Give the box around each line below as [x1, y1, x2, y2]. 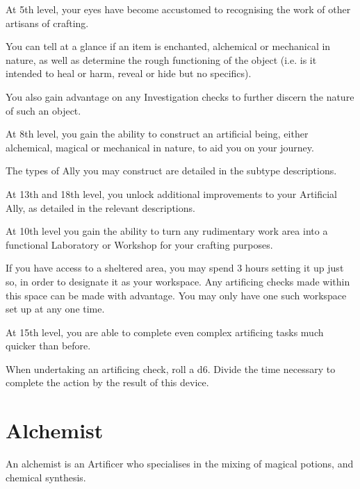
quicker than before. [6, 338, 91, 353]
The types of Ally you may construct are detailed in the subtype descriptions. [6, 163, 337, 178]
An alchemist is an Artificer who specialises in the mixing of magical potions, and [6, 456, 354, 471]
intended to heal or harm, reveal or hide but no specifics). [6, 66, 252, 81]
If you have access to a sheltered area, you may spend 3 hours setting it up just [6, 260, 344, 275]
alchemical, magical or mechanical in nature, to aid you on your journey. [6, 140, 314, 154]
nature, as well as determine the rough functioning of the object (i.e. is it [6, 52, 317, 67]
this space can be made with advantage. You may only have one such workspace [6, 288, 347, 302]
